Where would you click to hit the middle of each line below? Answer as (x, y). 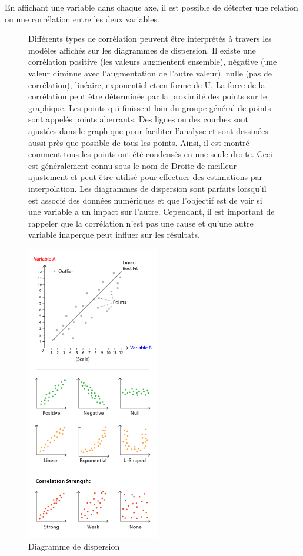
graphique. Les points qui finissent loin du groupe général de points (150, 107)
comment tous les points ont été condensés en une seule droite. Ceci (150, 154)
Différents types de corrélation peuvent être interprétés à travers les (150, 39)
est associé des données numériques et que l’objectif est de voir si (145, 200)
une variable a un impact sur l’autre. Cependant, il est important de (151, 212)
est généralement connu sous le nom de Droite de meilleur (132, 165)
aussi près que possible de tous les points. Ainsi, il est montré (139, 142)
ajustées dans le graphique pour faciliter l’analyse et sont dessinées (148, 130)
